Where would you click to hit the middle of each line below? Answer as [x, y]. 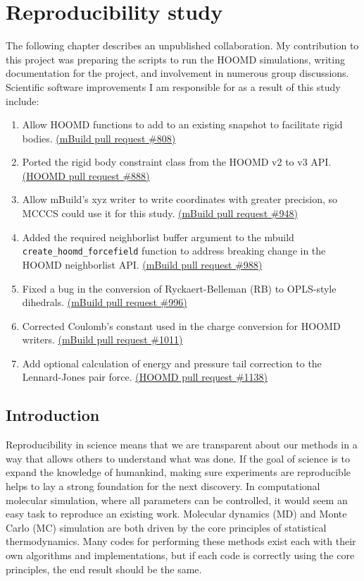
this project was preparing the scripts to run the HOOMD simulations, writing [175, 59]
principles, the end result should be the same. [104, 569]
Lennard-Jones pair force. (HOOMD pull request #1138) [145, 377]
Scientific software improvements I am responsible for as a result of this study [173, 86]
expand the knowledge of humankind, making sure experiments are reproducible [178, 472]
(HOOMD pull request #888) [86, 175]
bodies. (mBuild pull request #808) [99, 138]
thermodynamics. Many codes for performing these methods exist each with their [181, 541]
